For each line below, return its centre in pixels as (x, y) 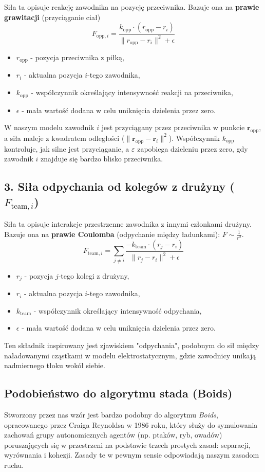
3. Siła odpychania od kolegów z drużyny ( (119, 186)
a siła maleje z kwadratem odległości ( (64, 138)
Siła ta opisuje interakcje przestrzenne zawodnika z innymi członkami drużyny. (128, 224)
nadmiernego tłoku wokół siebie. (55, 365)
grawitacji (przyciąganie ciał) (52, 17)
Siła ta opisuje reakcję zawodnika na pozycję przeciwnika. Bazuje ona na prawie (132, 7)
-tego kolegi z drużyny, (94, 275)
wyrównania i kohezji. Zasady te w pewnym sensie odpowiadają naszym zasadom (132, 455)
